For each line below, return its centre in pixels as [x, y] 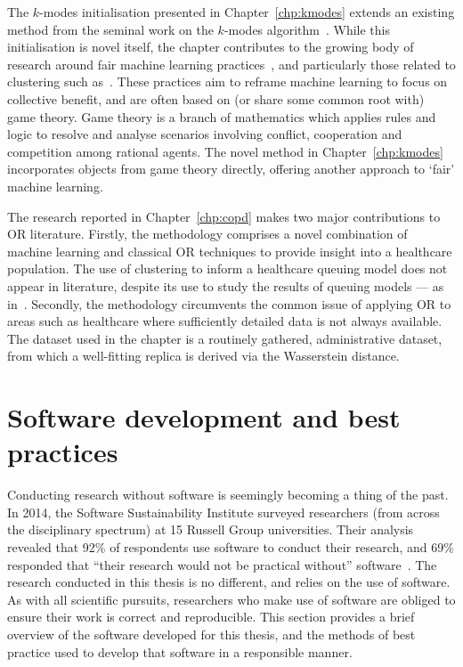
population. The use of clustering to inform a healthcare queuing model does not [227, 268]
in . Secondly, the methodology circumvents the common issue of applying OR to [229, 303]
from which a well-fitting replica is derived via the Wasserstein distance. [203, 356]
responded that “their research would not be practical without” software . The [222, 564]
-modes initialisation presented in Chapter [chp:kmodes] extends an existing [247, 12]
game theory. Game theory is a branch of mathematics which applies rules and [222, 116]
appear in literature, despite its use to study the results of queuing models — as [226, 285]
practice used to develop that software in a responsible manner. [180, 651]
